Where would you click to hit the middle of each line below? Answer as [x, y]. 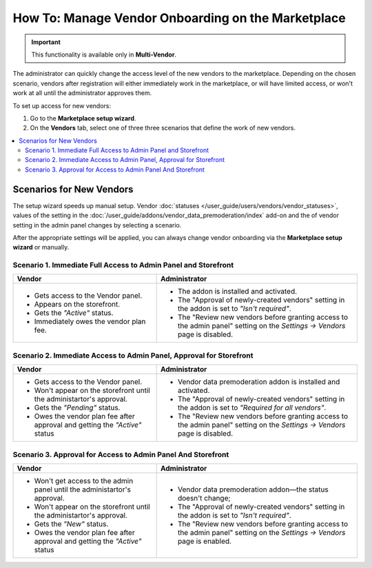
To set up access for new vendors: [62, 105]
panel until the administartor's [82, 489]
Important [46, 42]
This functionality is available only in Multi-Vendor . [104, 54]
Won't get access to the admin [84, 480]
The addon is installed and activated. [237, 292]
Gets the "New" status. [71, 524]
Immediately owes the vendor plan [90, 322]
